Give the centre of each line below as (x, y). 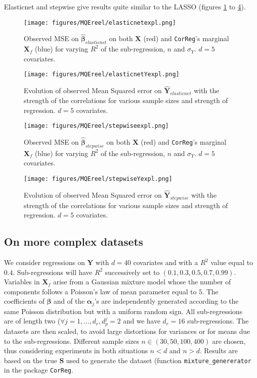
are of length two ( (32, 321)
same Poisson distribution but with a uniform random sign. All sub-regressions (123, 311)
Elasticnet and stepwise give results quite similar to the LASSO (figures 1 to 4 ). (125, 6)
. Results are (219, 351)
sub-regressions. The (218, 321)
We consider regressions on (44, 262)
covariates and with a (166, 262)
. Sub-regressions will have (52, 272)
